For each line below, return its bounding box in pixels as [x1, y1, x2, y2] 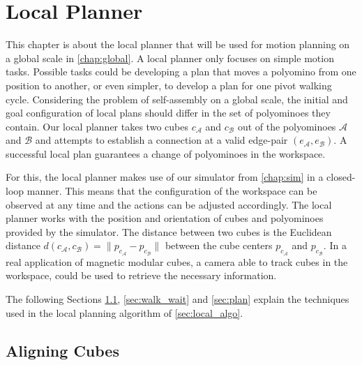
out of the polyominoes [237, 119, 336, 133]
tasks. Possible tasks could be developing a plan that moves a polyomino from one [6, 64, 356, 79]
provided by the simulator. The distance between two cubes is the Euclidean [6, 224, 332, 239]
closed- [326, 170, 356, 184]
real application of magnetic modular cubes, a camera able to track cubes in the [6, 254, 348, 269]
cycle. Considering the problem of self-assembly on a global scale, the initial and [6, 91, 348, 106]
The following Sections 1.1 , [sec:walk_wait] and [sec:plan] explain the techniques [6, 292, 349, 306]
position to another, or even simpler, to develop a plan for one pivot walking [6, 77, 332, 92]
